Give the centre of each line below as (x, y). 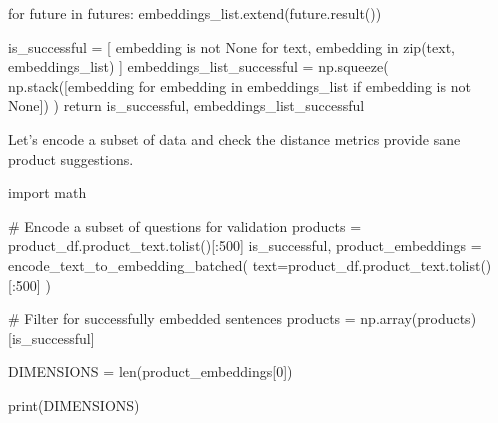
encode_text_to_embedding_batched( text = (148, 264)
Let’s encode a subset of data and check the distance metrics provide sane (234, 138)
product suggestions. (71, 158)
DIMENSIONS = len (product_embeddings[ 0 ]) (150, 371)
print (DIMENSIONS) (74, 404)
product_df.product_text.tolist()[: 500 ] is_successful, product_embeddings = (245, 245)
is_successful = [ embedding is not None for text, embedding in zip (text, (232, 46)
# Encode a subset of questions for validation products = (185, 225)
